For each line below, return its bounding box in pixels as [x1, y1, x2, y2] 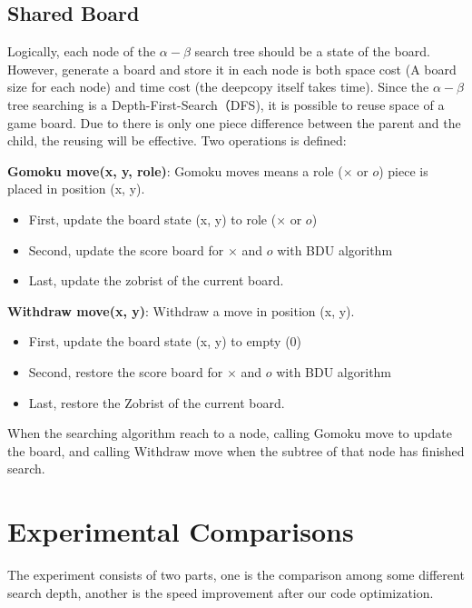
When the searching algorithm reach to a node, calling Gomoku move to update [7, 424, 452, 443]
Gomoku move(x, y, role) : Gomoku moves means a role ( [7, 161, 343, 180]
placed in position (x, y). [7, 179, 145, 198]
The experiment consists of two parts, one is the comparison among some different [7, 565, 465, 584]
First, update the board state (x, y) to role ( [28, 209, 277, 228]
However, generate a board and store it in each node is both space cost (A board [7, 59, 457, 78]
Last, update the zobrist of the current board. [28, 271, 284, 290]
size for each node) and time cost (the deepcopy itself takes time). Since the [7, 77, 429, 96]
